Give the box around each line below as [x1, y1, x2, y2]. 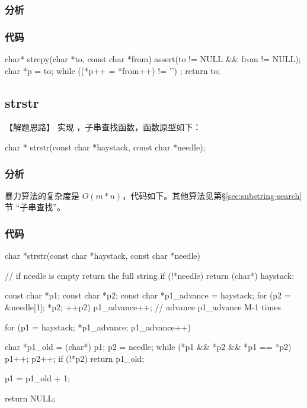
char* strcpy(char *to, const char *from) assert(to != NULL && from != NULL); [5, 53, 301, 65]
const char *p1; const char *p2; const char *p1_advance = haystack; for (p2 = [5, 289, 291, 301]
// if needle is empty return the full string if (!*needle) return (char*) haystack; [5, 269, 295, 281]
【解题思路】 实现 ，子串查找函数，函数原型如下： [5, 121, 202, 133]
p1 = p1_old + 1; [5, 372, 71, 384]
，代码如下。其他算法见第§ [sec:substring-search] [122, 189, 302, 201]
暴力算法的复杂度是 [5, 189, 79, 201]
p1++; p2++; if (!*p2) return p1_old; [5, 352, 145, 364]
